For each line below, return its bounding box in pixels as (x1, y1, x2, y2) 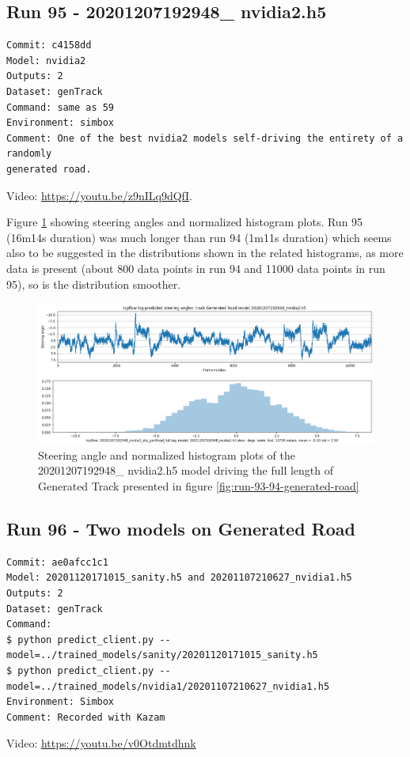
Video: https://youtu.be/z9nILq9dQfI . (6, 187, 192, 203)
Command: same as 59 (6, 101, 115, 113)
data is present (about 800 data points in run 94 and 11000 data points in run (6, 259, 385, 276)
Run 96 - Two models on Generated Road (6, 517, 355, 541)
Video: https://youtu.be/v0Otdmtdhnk (6, 735, 196, 751)
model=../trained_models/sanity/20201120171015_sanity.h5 (6, 649, 318, 661)
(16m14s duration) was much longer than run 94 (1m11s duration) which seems (6, 229, 392, 245)
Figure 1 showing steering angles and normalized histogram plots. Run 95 (6, 214, 363, 230)
